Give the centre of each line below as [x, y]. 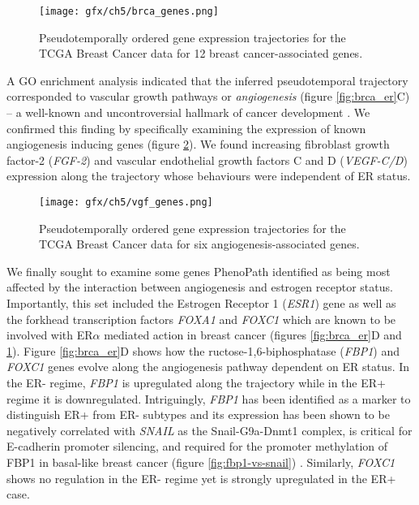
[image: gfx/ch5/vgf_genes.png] [126, 202]
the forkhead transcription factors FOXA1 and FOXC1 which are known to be [201, 319]
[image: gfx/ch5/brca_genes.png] [129, 11]
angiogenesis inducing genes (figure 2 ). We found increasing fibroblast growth [198, 144]
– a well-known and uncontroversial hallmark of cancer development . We [188, 112]
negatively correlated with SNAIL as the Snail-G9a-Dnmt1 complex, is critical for [209, 430]
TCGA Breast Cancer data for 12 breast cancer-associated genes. [201, 53]
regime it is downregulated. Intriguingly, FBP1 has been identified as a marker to [209, 398]
